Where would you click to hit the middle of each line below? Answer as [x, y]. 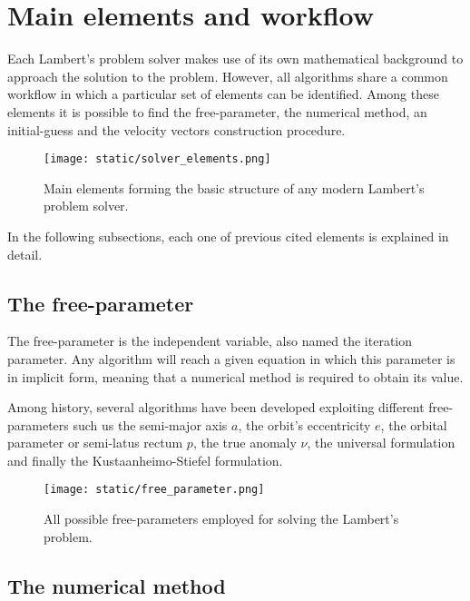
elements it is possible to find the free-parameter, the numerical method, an [217, 111]
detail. [25, 254]
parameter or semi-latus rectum [95, 443]
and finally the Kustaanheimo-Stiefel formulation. [145, 460]
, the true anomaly [245, 443]
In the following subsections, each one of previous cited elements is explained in [228, 236]
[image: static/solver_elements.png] [157, 159]
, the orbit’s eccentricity [304, 424]
